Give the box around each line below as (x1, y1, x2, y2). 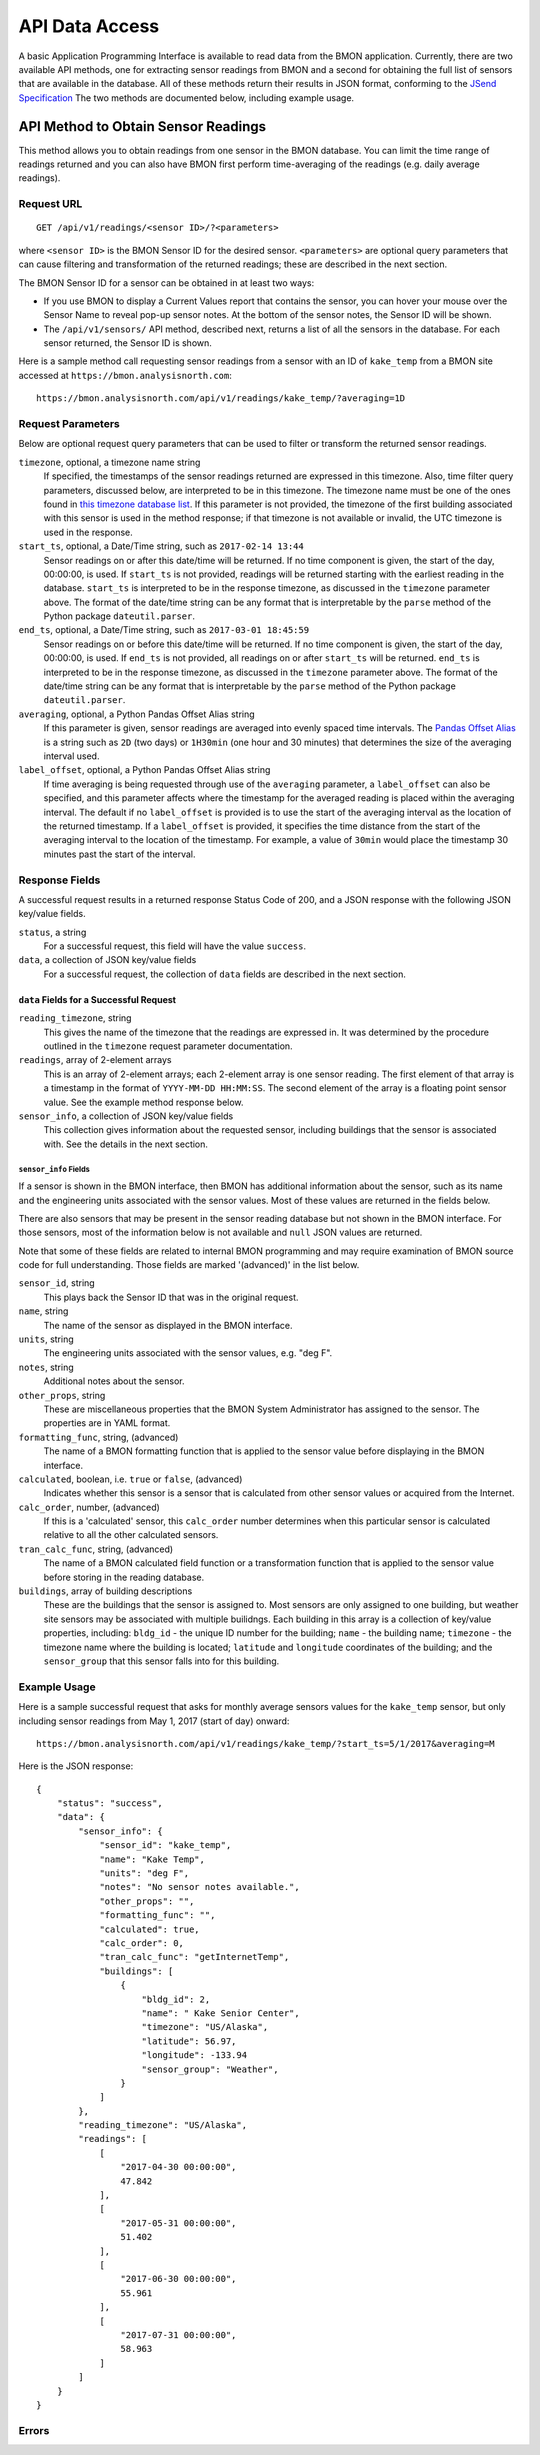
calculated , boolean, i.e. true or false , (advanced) (18, 1473, 243, 1485)
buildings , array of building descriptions (18, 1585, 193, 1597)
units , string (18, 1333, 74, 1345)
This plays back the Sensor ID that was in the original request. (43, 1291, 299, 1303)
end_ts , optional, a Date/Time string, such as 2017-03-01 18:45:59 (18, 624, 310, 636)
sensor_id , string (18, 1277, 95, 1289)
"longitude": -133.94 (141, 2050, 248, 2061)
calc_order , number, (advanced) (18, 1501, 160, 1513)
